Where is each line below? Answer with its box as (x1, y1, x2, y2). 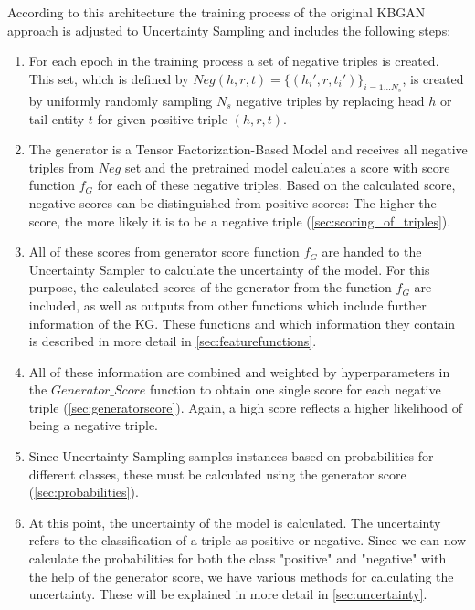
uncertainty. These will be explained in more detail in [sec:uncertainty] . (28, 584, 427, 604)
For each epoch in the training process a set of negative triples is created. (28, 51, 439, 70)
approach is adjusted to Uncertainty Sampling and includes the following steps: (7, 20, 451, 39)
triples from (28, 157, 95, 176)
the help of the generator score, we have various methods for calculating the (28, 566, 454, 585)
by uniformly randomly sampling (28, 90, 213, 110)
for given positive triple (97, 109, 227, 128)
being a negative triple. (28, 415, 159, 435)
